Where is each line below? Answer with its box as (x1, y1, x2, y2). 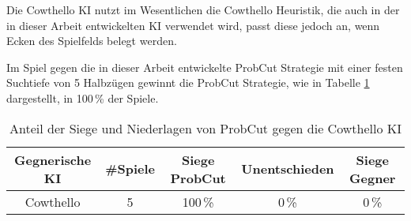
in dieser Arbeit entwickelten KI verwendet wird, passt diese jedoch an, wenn (6, 17, 380, 33)
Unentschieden (241, 159, 334, 178)
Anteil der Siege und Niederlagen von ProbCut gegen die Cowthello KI (9, 118, 402, 137)
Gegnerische (14, 150, 92, 169)
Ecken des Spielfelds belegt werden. (6, 32, 177, 49)
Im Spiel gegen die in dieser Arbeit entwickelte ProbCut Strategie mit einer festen (6, 58, 403, 75)
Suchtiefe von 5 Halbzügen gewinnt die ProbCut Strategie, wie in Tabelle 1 (6, 74, 370, 91)
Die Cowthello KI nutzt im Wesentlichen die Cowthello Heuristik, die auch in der (6, 2, 400, 17)
